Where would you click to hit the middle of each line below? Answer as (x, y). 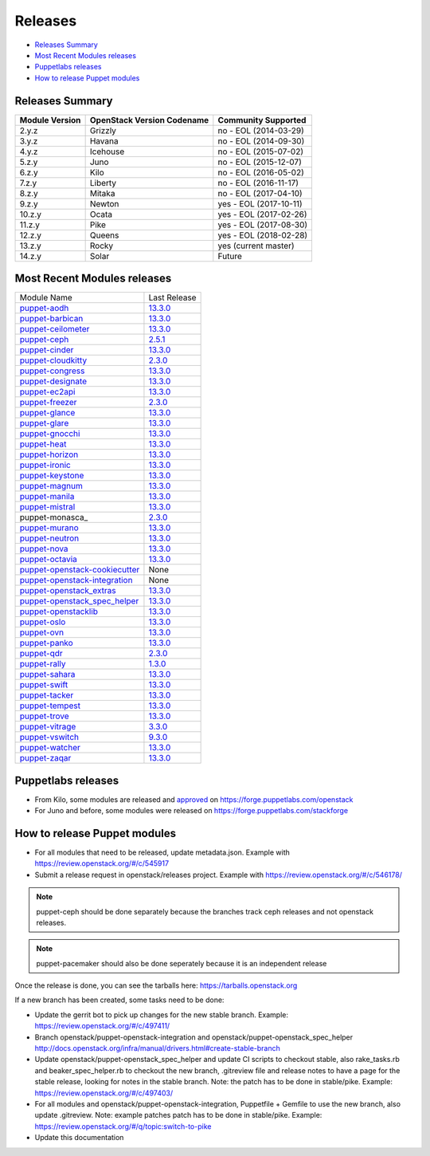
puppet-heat (43, 444)
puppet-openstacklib (59, 611)
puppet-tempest (50, 706)
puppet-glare (44, 423)
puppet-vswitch (49, 737)
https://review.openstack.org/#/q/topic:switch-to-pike (123, 1126)
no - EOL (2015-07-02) (261, 151)
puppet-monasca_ (54, 517)
